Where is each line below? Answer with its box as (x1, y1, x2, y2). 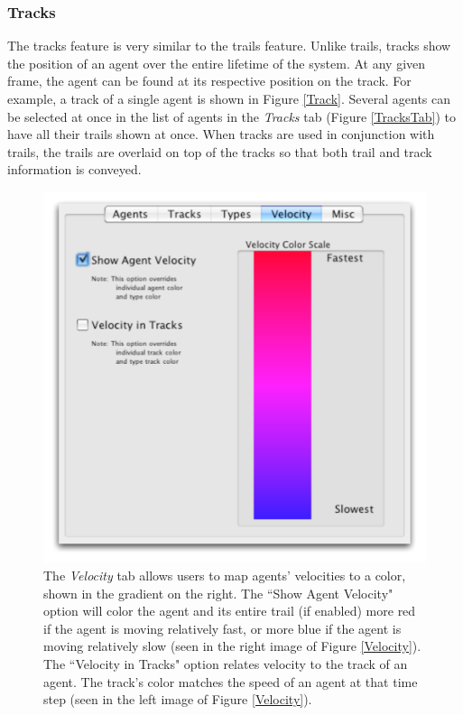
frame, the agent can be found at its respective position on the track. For (7, 71, 412, 90)
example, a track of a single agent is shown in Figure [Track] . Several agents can (7, 89, 451, 107)
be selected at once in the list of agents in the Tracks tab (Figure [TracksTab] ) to (7, 107, 457, 125)
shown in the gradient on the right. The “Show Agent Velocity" (43, 583, 394, 602)
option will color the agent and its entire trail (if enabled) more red (43, 601, 416, 620)
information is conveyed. (7, 160, 142, 179)
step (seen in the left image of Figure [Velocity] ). (43, 690, 312, 709)
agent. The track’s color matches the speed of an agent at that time (43, 672, 418, 691)
